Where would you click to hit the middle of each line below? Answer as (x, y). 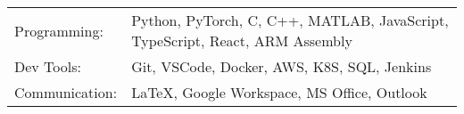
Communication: (66, 92)
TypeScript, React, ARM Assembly (242, 41)
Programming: (59, 30)
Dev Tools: (48, 66)
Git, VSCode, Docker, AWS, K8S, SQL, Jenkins (282, 66)
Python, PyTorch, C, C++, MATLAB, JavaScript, (290, 20)
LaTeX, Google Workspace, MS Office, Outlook (279, 92)
